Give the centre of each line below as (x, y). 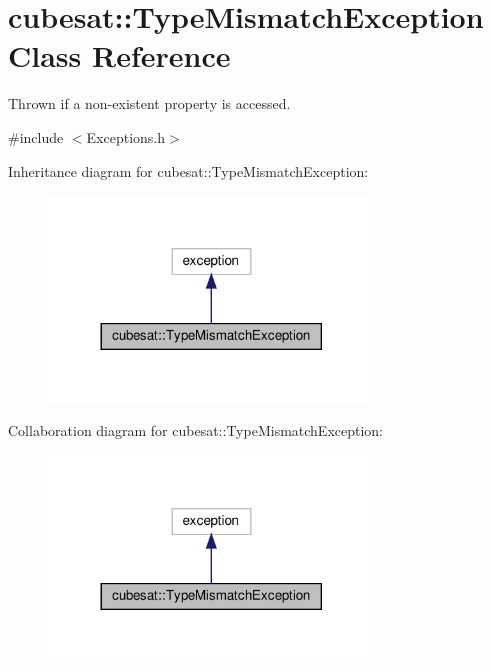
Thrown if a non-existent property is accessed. (149, 103)
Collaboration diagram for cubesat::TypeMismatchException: (196, 430)
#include (36, 136)
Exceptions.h (126, 136)
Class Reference (119, 55)
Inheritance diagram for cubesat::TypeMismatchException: (188, 170)
